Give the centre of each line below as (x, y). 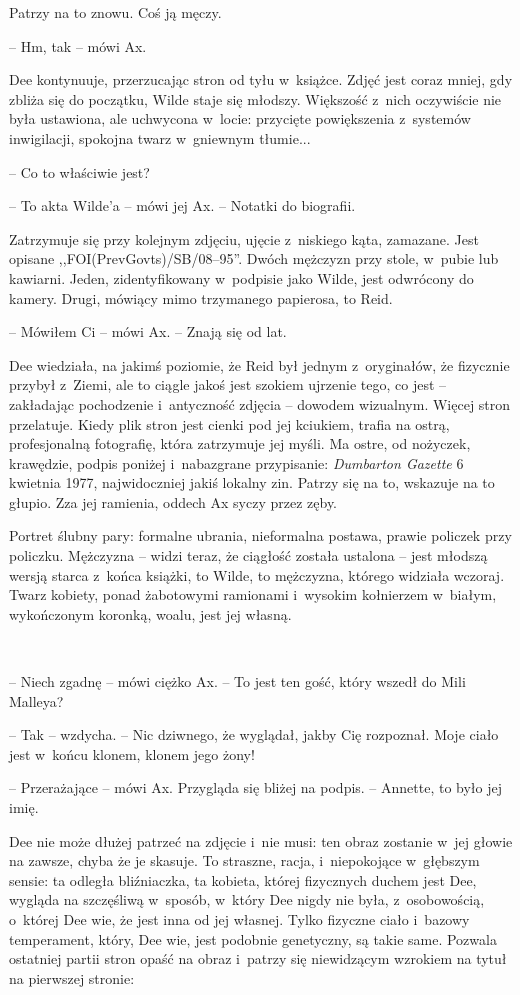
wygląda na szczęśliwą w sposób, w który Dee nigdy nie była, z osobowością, (247, 899)
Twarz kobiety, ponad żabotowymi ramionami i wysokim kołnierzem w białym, (253, 594)
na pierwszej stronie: (72, 977)
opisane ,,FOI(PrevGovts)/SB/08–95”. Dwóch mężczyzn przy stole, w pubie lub (254, 258)
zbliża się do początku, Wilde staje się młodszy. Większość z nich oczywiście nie (255, 98)
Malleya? (36, 700)
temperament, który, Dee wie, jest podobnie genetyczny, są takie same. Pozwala (253, 938)
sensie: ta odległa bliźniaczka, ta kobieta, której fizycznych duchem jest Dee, (243, 879)
